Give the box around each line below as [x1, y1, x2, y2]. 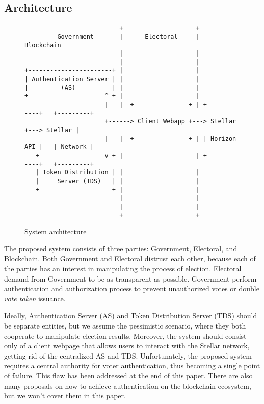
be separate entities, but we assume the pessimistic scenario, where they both [4, 320, 246, 331]
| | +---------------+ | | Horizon [104, 135, 236, 142]
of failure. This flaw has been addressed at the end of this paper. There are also [4, 370, 253, 381]
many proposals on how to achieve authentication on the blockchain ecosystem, [4, 380, 251, 391]
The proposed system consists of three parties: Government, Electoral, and [4, 243, 237, 254]
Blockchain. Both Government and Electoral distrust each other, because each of [4, 253, 256, 264]
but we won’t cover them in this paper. [4, 390, 126, 401]
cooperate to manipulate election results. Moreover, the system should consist [4, 330, 247, 341]
